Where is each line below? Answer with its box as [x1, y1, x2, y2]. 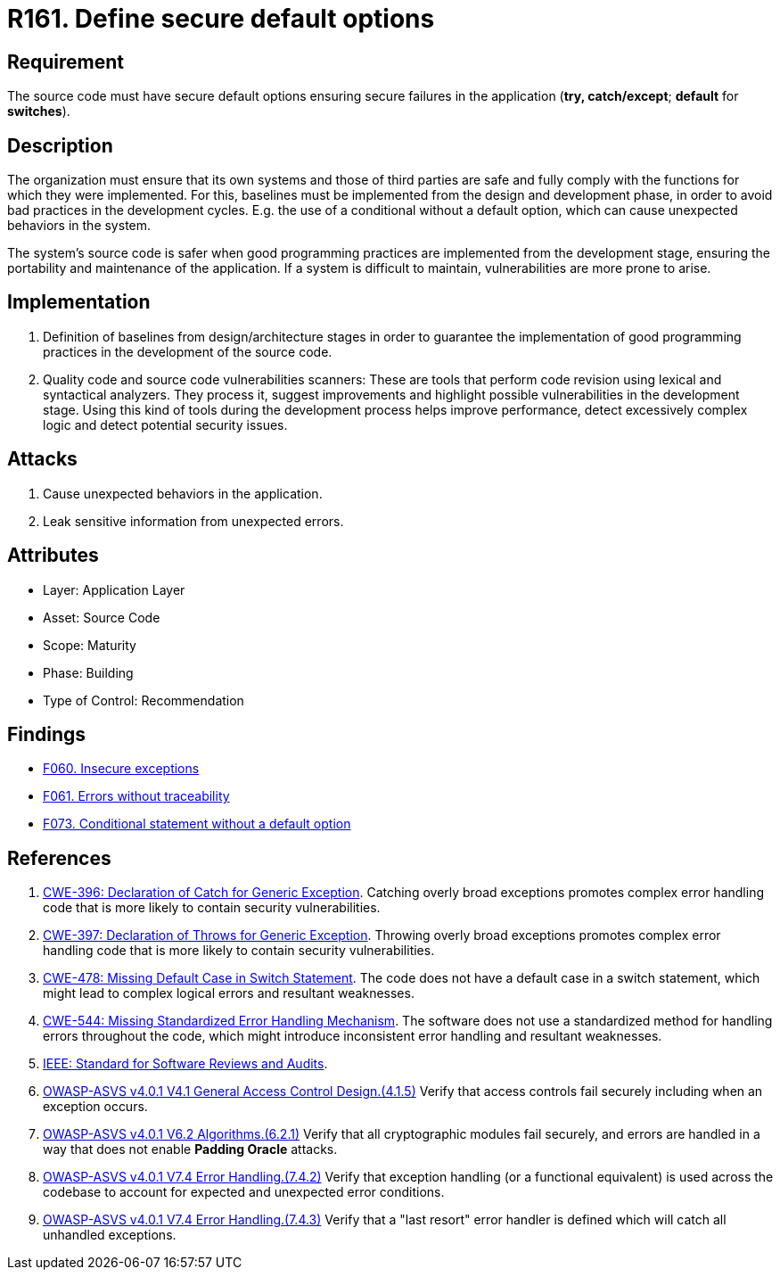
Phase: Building [43, 664, 134, 680]
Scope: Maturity [43, 637, 136, 653]
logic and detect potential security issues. [43, 416, 288, 433]
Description [7, 134, 113, 157]
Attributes [7, 544, 99, 567]
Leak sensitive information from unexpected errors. [43, 513, 344, 529]
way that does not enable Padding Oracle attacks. [43, 1141, 338, 1158]
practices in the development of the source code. [43, 343, 333, 359]
